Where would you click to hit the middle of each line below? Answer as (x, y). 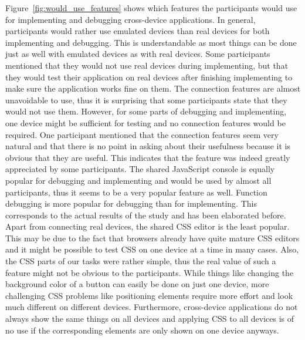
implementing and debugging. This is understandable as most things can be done (151, 42)
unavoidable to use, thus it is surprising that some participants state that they (146, 100)
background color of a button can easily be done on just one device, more (137, 284)
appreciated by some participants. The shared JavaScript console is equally (140, 169)
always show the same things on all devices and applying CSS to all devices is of (150, 319)
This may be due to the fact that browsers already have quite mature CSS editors (152, 238)
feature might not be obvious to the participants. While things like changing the (150, 272)
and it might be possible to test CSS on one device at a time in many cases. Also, (152, 249)
